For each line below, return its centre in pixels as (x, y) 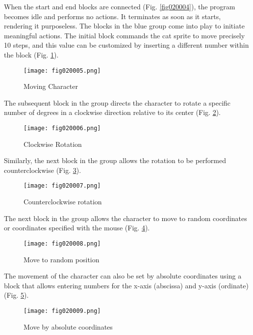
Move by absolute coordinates (68, 326)
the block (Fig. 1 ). (31, 54)
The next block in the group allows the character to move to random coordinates (126, 218)
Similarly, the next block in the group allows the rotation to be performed (115, 160)
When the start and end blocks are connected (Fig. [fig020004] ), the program (120, 6)
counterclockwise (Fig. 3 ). (43, 170)
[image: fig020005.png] (62, 70)
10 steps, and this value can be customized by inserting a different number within (126, 45)
